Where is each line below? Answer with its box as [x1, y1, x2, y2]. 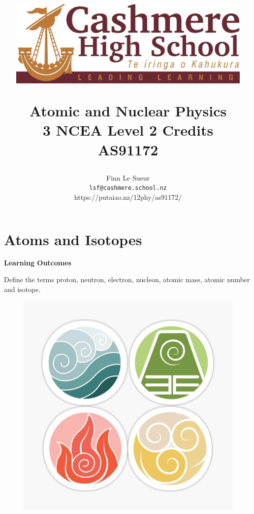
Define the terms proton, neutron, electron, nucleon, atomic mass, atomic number [4, 274, 250, 285]
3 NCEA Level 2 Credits [42, 120, 214, 140]
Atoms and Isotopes [4, 229, 142, 249]
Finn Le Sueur [106, 172, 150, 183]
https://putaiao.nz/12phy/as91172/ [74, 191, 182, 202]
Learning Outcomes [4, 257, 71, 268]
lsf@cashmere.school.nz [89, 184, 167, 192]
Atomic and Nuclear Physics [29, 101, 227, 121]
